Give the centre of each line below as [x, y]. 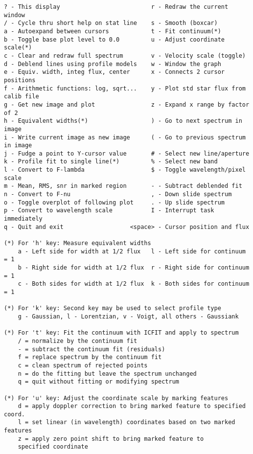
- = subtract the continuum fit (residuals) [92, 349]
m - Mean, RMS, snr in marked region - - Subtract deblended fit [123, 186]
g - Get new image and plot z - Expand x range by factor [127, 104]
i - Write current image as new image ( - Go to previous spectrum [125, 137]
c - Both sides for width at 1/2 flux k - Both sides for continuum [134, 284]
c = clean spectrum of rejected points [83, 365]
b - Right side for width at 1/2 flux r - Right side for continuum [134, 268]
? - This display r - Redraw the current [116, 7]
